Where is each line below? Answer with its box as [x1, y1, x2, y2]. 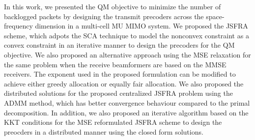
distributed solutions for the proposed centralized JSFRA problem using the [4, 88, 233, 98]
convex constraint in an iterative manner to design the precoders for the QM [4, 40, 235, 50]
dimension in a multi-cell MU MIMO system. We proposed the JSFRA [35, 21, 248, 31]
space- [206, 11, 225, 21]
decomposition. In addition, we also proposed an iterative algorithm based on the [4, 107, 249, 117]
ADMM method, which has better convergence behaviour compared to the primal [4, 97, 250, 108]
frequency [4, 21, 33, 31]
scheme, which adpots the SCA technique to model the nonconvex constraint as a [4, 30, 249, 40]
